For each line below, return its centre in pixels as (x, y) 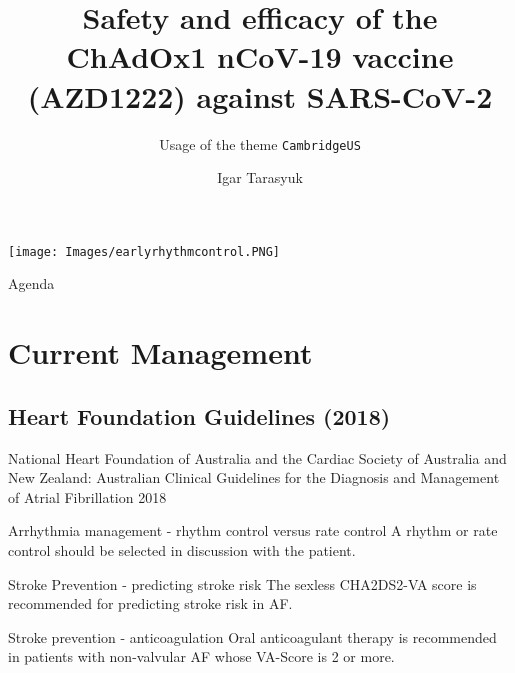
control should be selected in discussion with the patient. (182, 549)
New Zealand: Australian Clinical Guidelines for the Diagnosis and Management (254, 477)
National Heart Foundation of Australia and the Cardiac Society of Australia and (257, 457)
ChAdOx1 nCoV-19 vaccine (260, 56)
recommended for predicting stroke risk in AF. (150, 603)
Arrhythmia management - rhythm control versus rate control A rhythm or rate (253, 530)
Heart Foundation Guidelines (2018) (199, 415)
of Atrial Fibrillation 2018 (87, 496)
